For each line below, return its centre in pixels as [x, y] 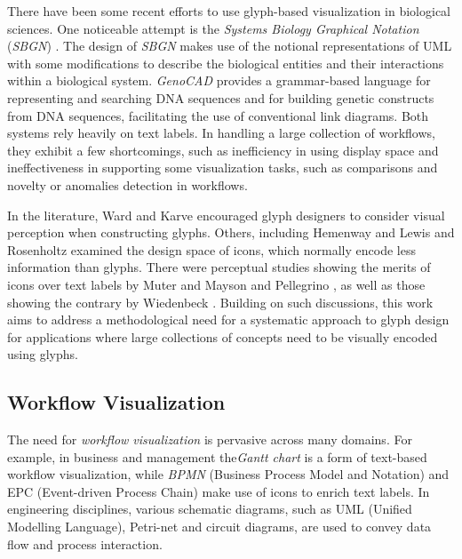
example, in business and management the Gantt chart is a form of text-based [217, 456]
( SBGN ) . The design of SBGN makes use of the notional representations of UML [230, 46]
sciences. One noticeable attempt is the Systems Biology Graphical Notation [213, 28]
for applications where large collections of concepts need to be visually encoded [223, 336]
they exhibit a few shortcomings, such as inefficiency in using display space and [223, 150]
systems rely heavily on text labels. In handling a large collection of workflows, [221, 133]
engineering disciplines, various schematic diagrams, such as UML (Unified [210, 509]
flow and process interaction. [85, 543]
